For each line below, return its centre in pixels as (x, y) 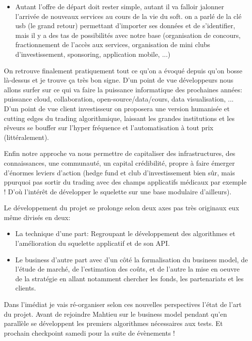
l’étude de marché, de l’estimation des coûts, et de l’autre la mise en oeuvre (127, 269)
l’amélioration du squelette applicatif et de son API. (93, 243)
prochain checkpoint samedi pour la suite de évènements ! (90, 332)
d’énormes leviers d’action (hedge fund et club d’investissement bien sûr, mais (119, 172)
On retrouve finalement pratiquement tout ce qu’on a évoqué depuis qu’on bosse (123, 70)
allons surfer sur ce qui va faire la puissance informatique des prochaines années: (123, 89)
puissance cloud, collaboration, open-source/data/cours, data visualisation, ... (119, 99)
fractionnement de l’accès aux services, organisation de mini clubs (113, 44)
